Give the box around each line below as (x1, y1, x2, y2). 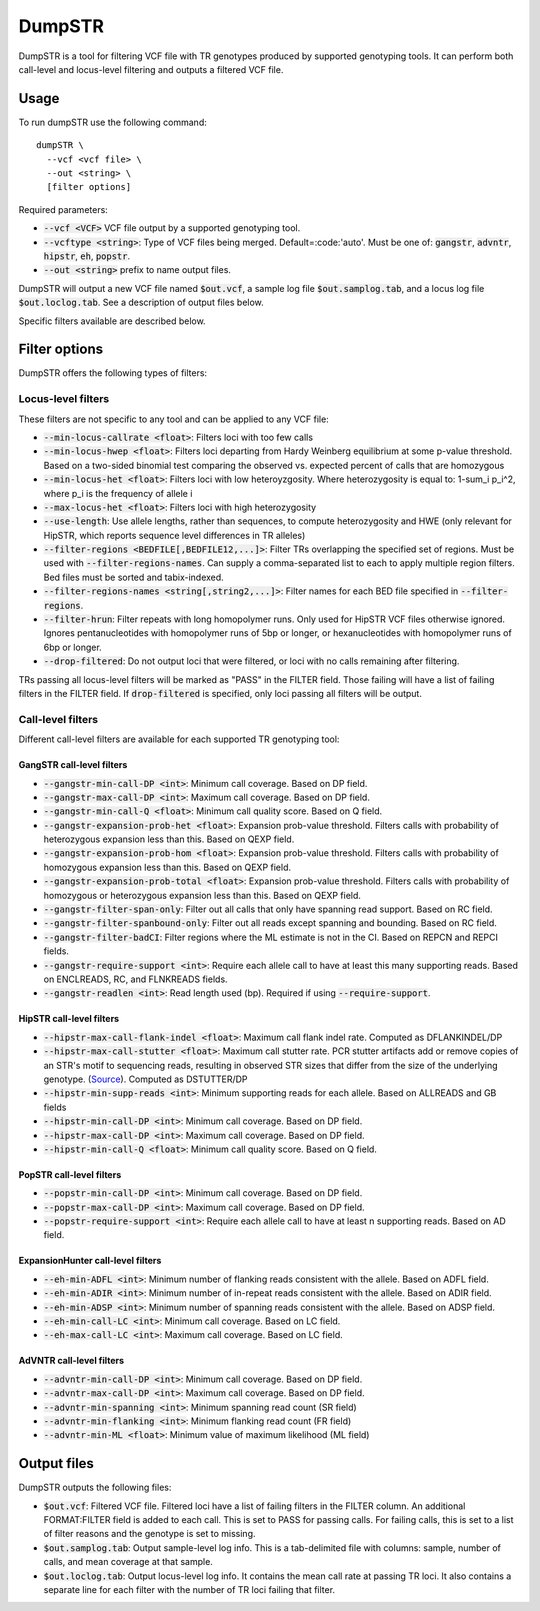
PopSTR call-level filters (18, 1168, 122, 1180)
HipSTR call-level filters (18, 1013, 120, 1025)
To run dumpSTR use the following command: (18, 116, 207, 128)
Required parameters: (18, 203, 109, 215)
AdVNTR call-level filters (18, 1355, 125, 1367)
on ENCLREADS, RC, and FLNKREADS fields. (43, 973, 229, 985)
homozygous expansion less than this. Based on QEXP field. (43, 861, 292, 873)
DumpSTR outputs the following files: (18, 1481, 172, 1494)
